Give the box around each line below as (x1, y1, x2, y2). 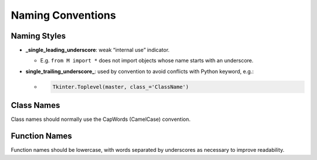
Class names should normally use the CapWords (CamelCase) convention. (11, 116, 191, 123)
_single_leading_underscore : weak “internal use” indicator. (25, 47, 170, 54)
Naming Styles (11, 31, 66, 41)
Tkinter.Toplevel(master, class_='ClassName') (52, 84, 189, 90)
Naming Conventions (11, 9, 116, 22)
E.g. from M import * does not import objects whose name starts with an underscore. (40, 57, 254, 64)
